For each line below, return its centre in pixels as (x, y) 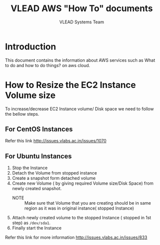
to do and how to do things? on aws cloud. (48, 65)
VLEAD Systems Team (82, 22)
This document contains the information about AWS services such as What (80, 60)
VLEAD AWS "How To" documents (82, 9)
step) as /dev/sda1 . (31, 223)
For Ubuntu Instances (38, 156)
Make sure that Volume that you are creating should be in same (88, 203)
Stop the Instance (30, 168)
